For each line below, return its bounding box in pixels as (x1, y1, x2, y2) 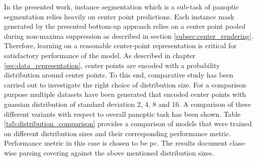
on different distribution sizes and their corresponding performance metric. (4, 128, 231, 138)
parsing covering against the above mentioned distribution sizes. (19, 147, 214, 158)
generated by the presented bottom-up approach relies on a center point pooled (4, 21, 246, 31)
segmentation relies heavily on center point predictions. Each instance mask (4, 11, 235, 21)
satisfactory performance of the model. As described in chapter (4, 50, 196, 60)
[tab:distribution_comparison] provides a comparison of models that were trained (4, 118, 252, 129)
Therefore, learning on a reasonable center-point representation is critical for (4, 40, 237, 51)
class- (229, 138, 246, 148)
